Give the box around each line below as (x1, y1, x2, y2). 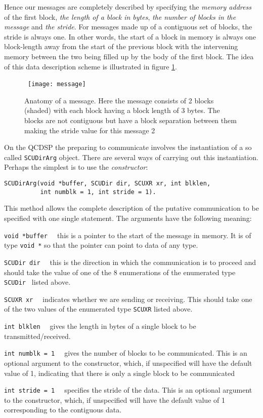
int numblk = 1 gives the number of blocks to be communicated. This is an (4, 348, 247, 358)
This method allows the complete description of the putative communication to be (4, 203, 259, 213)
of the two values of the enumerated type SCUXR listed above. (4, 303, 193, 314)
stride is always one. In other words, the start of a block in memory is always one (4, 31, 256, 42)
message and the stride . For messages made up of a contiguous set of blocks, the (4, 21, 252, 32)
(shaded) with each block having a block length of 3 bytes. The (24, 105, 220, 116)
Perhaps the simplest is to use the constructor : (4, 162, 148, 172)
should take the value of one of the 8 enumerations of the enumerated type (4, 267, 236, 277)
